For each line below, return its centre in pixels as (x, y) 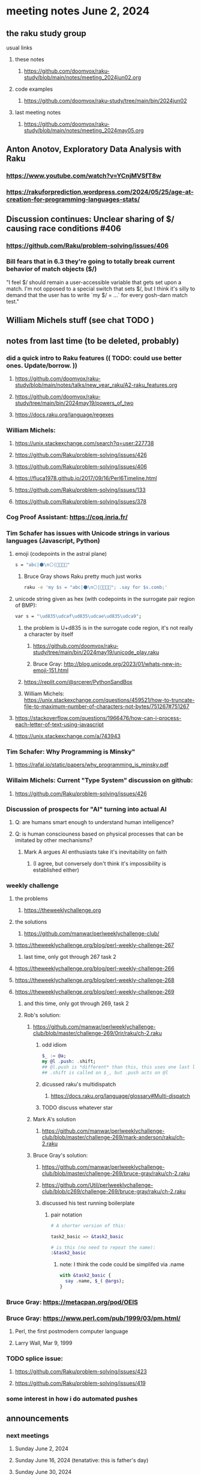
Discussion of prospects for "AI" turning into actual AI (86, 809)
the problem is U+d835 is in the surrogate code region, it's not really (108, 628)
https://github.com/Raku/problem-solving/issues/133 (80, 490)
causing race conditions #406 (64, 228)
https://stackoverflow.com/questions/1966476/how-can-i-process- (98, 718)
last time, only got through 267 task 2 (70, 957)
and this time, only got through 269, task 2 (76, 1003)
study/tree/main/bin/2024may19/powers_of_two (74, 403)
